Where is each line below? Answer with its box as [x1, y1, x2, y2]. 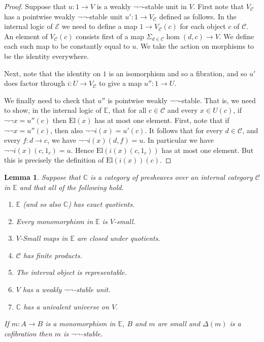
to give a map [99, 78, 142, 88]
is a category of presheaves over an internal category [90, 171, 253, 182]
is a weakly [96, 1, 131, 11]
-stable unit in [143, 1, 187, 11]
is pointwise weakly [108, 95, 168, 105]
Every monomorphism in [16, 215, 93, 226]
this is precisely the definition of [4, 154, 104, 165]
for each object [180, 21, 226, 32]
